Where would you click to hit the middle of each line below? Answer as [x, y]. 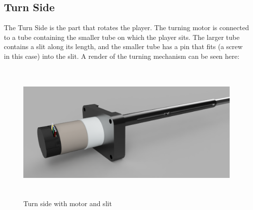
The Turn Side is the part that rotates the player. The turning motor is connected [126, 27]
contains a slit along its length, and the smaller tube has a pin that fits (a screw [123, 46]
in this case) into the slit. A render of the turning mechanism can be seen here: [122, 56]
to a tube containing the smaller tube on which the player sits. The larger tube [122, 37]
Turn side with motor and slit [68, 203]
